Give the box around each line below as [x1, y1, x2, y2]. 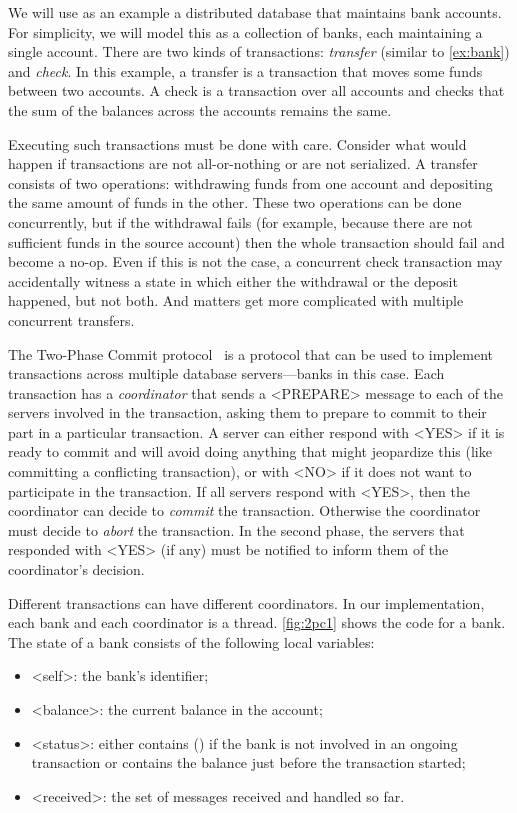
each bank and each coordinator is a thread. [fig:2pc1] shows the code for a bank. [8, 612, 506, 633]
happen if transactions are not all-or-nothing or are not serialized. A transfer [8, 153, 478, 174]
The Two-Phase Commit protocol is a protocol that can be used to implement [8, 343, 494, 364]
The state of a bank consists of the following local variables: [8, 631, 375, 652]
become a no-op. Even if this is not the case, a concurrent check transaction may [8, 251, 503, 272]
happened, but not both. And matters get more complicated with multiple [8, 290, 464, 311]
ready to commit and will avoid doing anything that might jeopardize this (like [8, 441, 492, 462]
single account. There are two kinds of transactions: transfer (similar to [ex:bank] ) [8, 41, 510, 62]
